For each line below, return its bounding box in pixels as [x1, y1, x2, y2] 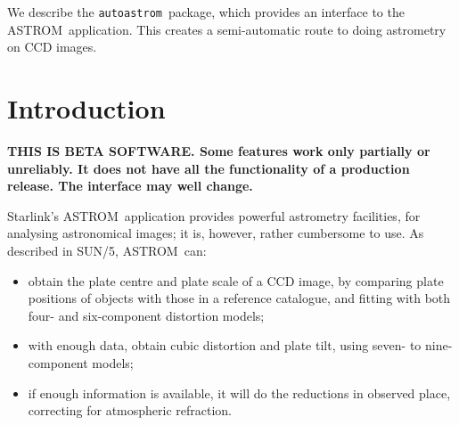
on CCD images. [7, 37, 97, 56]
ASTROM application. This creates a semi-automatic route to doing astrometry [7, 20, 447, 38]
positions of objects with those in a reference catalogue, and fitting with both [28, 289, 451, 307]
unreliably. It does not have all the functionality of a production [7, 159, 410, 177]
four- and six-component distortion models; [28, 306, 265, 324]
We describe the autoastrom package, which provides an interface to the [7, 3, 405, 20]
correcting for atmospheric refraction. [28, 401, 233, 420]
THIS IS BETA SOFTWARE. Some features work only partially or [7, 141, 430, 159]
